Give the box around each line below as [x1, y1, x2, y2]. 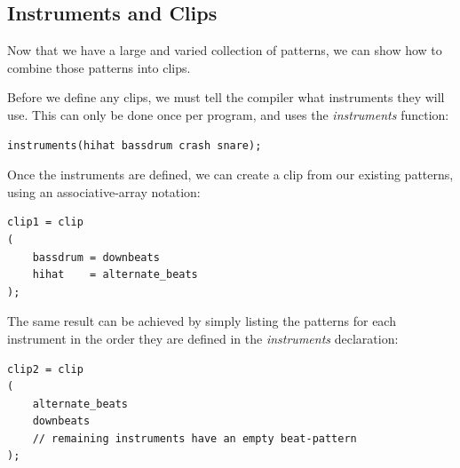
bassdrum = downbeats [32, 250, 160, 264]
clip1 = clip [7, 216, 83, 229]
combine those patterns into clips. [7, 58, 191, 76]
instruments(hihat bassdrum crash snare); [7, 139, 262, 152]
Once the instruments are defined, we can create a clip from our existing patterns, [7, 165, 454, 184]
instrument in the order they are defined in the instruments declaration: [7, 329, 399, 347]
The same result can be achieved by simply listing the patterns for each [7, 312, 396, 330]
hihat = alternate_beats [32, 268, 198, 282]
